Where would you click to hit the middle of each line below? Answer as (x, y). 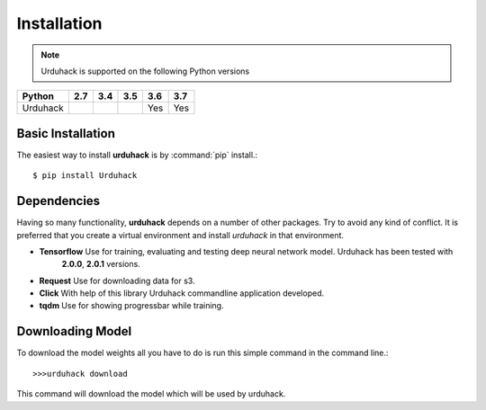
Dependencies (58, 201)
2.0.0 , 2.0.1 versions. (101, 264)
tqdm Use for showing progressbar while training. (131, 306)
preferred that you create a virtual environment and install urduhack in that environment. (180, 235)
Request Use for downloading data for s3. (117, 281)
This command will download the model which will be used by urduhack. (151, 394)
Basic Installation (66, 134)
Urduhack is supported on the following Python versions (145, 71)
